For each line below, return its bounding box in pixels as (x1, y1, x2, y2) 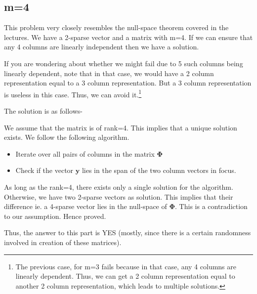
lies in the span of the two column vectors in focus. (82, 165, 236, 175)
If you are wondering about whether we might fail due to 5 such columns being (4, 58, 243, 68)
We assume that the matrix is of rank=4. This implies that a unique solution (4, 122, 237, 132)
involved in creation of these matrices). (4, 237, 122, 247)
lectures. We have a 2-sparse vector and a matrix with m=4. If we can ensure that (4, 32, 253, 42)
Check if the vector (15, 165, 74, 175)
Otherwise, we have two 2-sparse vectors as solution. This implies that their (4, 191, 233, 202)
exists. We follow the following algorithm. (4, 132, 129, 142)
